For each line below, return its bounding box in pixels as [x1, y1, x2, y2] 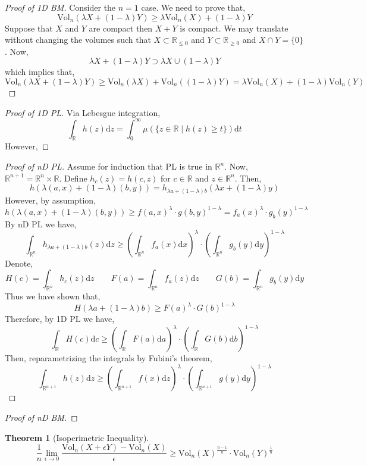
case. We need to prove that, [141, 1, 246, 13]
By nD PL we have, [5, 217, 77, 230]
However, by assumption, [5, 193, 96, 206]
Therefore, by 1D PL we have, [5, 312, 115, 325]
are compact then [89, 21, 153, 34]
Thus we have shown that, [5, 290, 101, 302]
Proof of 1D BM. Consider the [5, 1, 116, 13]
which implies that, [5, 65, 75, 78]
